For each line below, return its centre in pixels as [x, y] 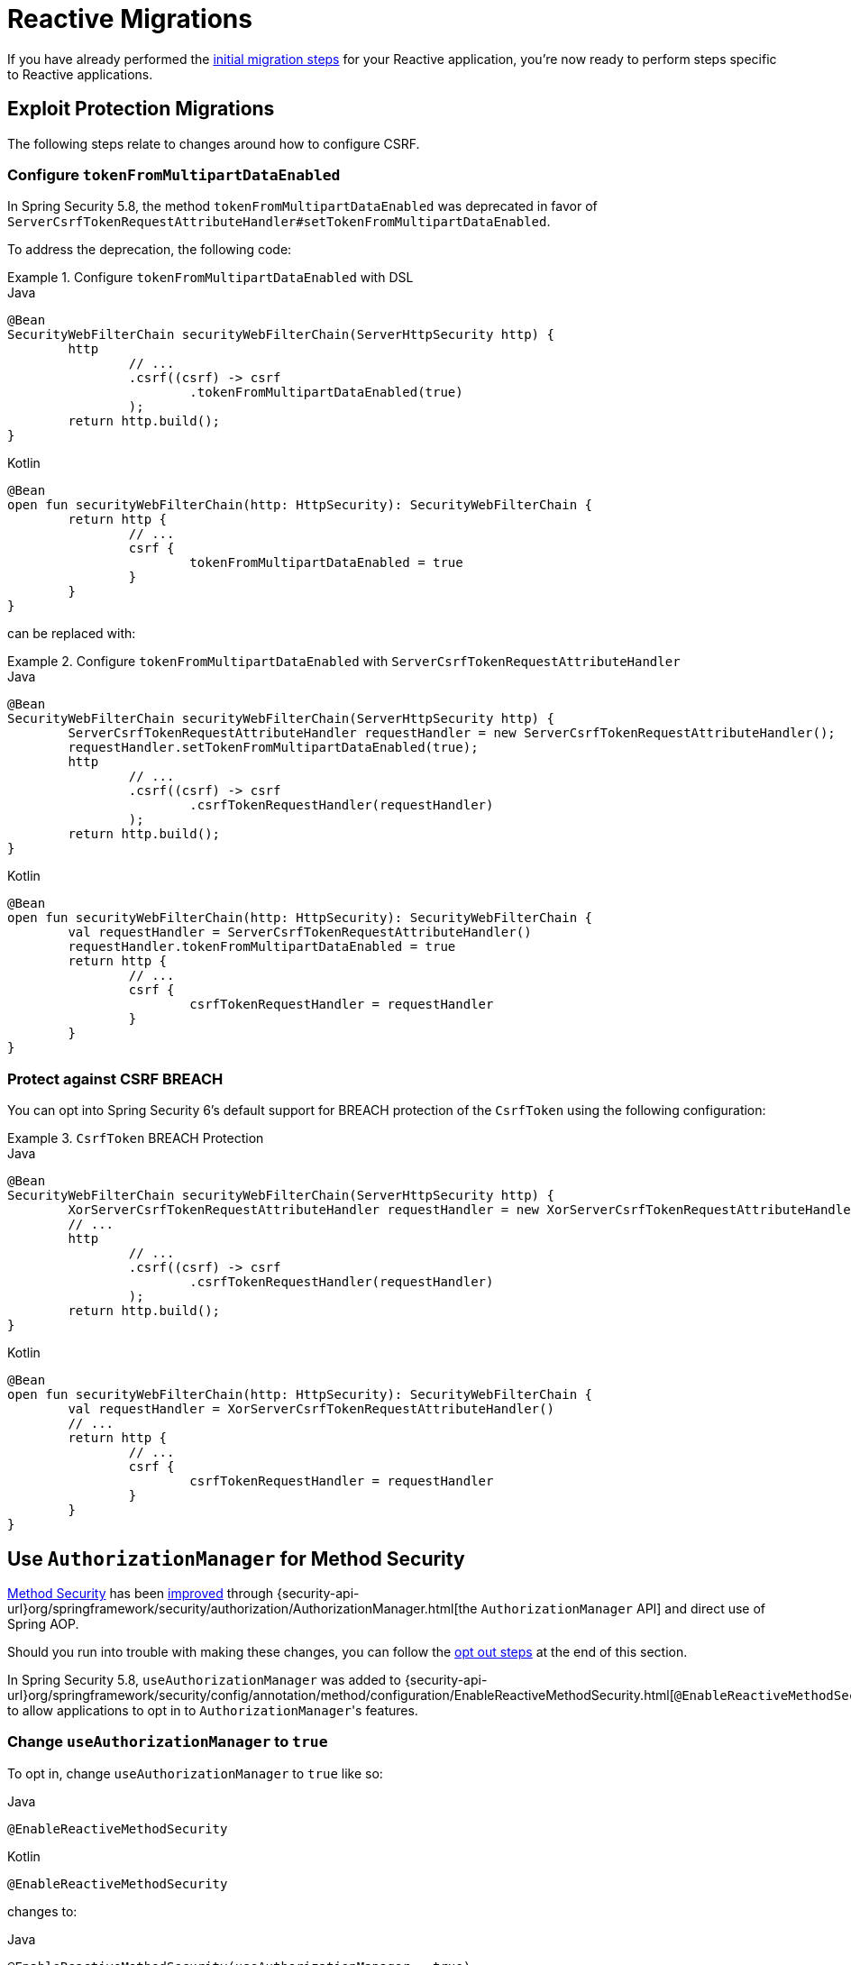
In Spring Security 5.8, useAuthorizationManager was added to [204, 1679]
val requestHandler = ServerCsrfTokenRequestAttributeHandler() [300, 932]
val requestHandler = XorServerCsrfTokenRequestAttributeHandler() [311, 1409]
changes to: [42, 1911]
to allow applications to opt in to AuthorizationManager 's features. [213, 1710]
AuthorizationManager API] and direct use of [623, 1608]
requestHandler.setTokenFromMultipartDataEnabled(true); [273, 748]
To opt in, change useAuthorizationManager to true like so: [195, 1773]
